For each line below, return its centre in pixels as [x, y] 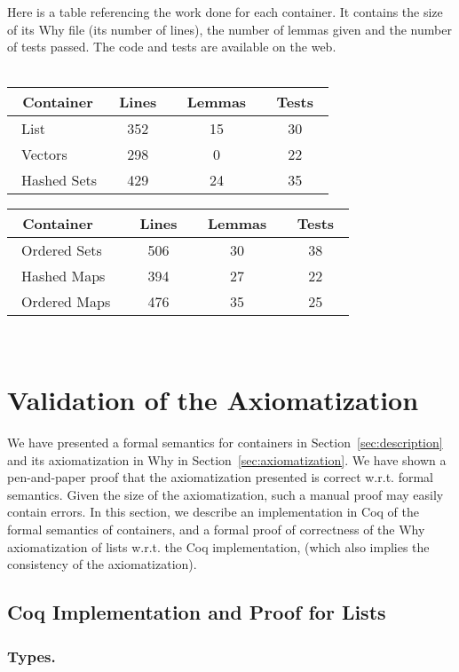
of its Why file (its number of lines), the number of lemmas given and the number [229, 29]
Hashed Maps [63, 276]
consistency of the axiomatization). [102, 564]
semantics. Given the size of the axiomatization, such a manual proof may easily [226, 494]
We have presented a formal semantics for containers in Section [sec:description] [225, 443]
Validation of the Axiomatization [213, 400]
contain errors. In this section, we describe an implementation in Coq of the [214, 512]
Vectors [44, 154]
